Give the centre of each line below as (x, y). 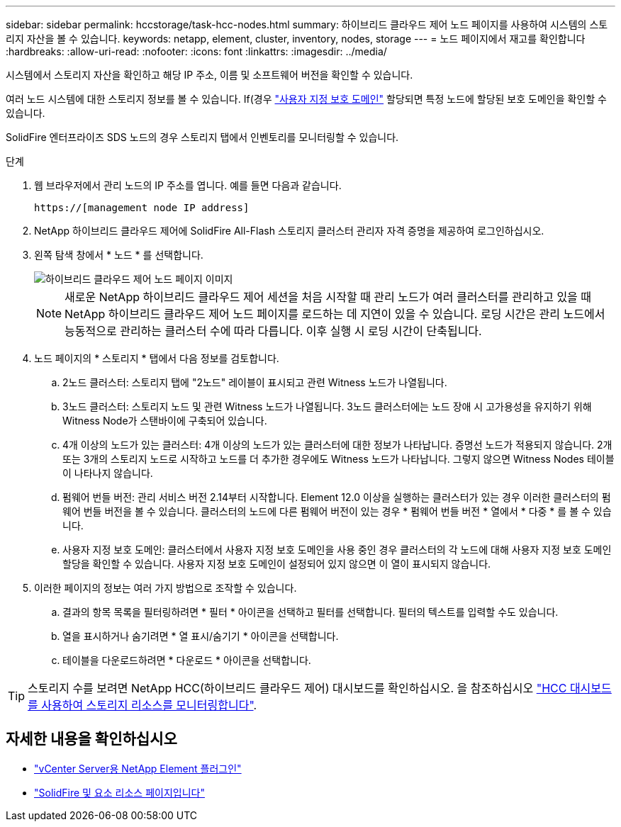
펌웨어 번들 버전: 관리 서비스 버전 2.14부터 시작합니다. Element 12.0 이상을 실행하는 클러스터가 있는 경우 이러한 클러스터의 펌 (337, 497)
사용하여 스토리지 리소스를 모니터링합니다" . (149, 705)
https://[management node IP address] (142, 208)
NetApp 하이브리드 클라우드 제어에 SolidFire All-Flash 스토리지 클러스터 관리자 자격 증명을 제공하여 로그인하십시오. (289, 231)
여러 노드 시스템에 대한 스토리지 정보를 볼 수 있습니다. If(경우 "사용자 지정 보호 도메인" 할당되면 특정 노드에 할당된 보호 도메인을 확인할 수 (306, 99)
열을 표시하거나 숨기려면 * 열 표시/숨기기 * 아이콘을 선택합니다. (201, 636)
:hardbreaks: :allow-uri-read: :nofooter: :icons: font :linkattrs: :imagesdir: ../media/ (196, 51)
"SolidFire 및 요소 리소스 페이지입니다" (119, 792)
